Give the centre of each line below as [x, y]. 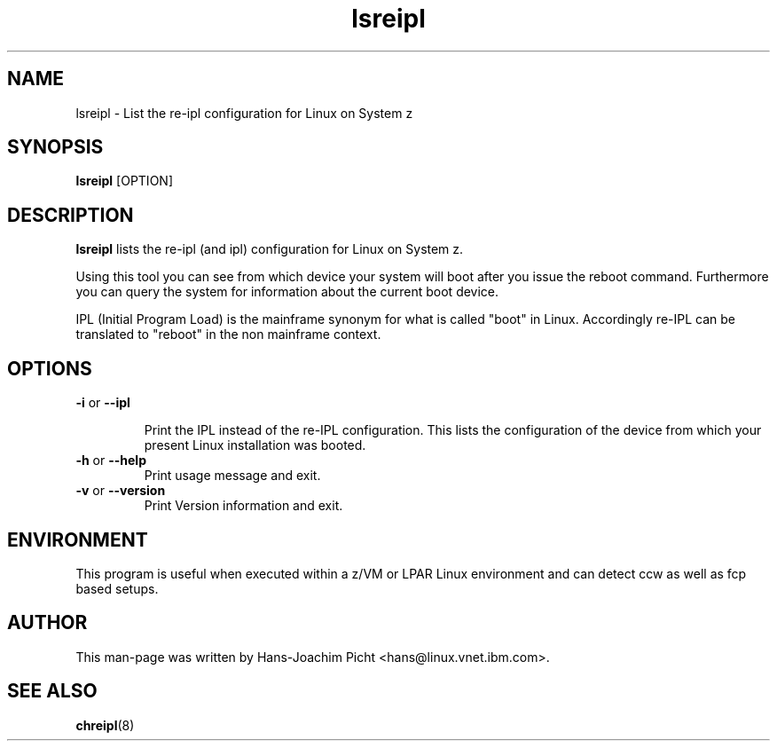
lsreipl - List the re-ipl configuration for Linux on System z [244, 113]
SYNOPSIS [55, 147]
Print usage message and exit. [232, 476]
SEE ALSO [52, 691]
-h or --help [111, 461]
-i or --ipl [103, 403]
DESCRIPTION [71, 215]
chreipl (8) [105, 725]
